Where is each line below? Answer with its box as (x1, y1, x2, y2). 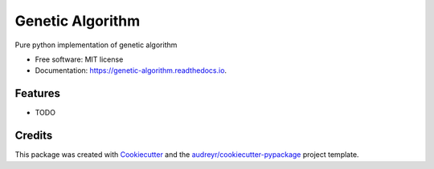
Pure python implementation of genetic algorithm (14, 40, 178, 50)
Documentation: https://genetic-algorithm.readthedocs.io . (35, 66, 227, 75)
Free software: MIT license (35, 54, 124, 64)
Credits (14, 129, 53, 143)
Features (14, 87, 60, 100)
